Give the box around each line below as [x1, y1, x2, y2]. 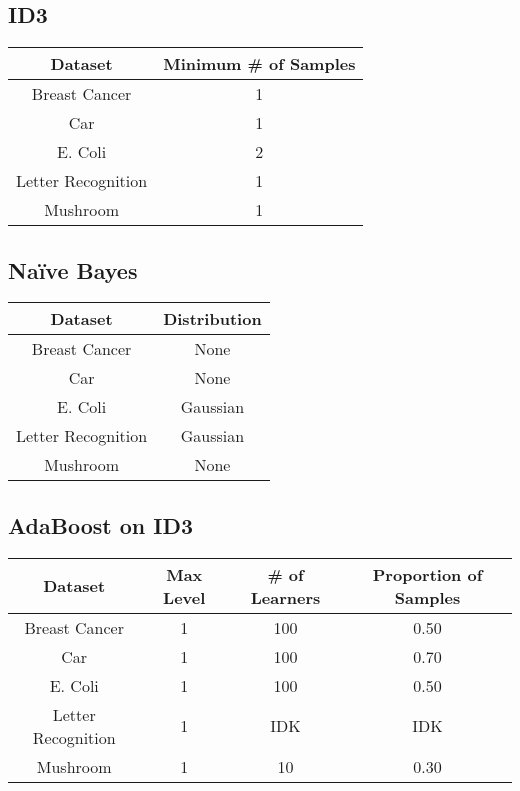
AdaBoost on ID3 [8, 509, 193, 540]
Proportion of [372, 562, 483, 586]
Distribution [163, 307, 262, 331]
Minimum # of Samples [163, 52, 356, 76]
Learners [250, 585, 321, 609]
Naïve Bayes [8, 254, 138, 285]
